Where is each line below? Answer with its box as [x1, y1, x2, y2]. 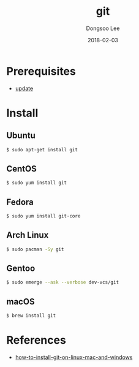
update [15, 85, 34, 92]
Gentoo [6, 263, 36, 274]
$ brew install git [6, 312, 56, 319]
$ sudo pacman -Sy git [6, 246, 64, 252]
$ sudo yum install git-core [6, 213, 81, 219]
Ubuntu [6, 131, 36, 141]
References [6, 333, 66, 347]
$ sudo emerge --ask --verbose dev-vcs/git [6, 279, 119, 286]
